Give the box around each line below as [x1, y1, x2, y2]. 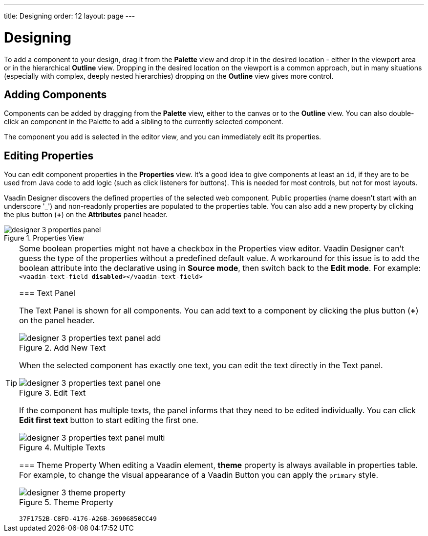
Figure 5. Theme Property [19, 497, 113, 508]
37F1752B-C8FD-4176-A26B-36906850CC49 [19, 515, 157, 523]
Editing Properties [4, 149, 94, 162]
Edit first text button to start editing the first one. [19, 415, 198, 425]
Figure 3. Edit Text [19, 388, 86, 398]
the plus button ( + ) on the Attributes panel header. [4, 210, 168, 219]
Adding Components [4, 88, 107, 101]
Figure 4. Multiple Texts [19, 443, 106, 453]
